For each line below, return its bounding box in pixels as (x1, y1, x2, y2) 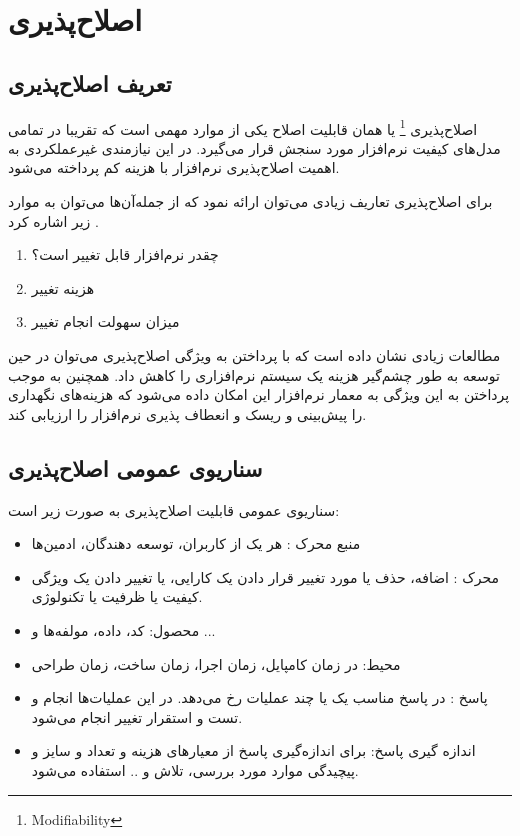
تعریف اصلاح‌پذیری (8, 67, 172, 98)
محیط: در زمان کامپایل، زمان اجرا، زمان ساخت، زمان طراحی (31, 653, 401, 674)
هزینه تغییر (31, 277, 95, 298)
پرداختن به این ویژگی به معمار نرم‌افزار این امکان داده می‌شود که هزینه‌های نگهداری (8, 384, 510, 405)
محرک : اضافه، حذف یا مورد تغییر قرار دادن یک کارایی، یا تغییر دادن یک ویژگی (31, 566, 499, 587)
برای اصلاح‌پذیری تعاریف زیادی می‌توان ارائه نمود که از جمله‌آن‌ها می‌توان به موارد (8, 191, 493, 212)
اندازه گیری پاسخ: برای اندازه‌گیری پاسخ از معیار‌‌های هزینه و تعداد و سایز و (31, 740, 476, 761)
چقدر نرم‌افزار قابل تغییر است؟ (31, 244, 219, 265)
